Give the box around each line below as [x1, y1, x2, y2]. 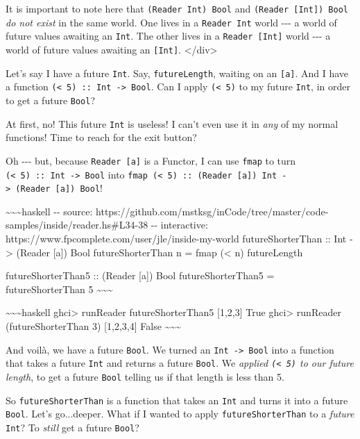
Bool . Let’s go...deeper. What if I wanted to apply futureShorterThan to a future [6, 406, 354, 421]
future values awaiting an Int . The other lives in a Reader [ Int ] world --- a [6, 28, 331, 43]
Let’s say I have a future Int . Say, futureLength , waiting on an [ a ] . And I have [6, 65, 349, 80]
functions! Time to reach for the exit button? [6, 130, 197, 144]
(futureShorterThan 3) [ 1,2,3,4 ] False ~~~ [6, 318, 181, 333]
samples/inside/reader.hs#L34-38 [6, 217, 148, 232]
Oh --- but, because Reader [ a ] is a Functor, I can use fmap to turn [6, 153, 296, 167]
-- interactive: [151, 217, 208, 232]
